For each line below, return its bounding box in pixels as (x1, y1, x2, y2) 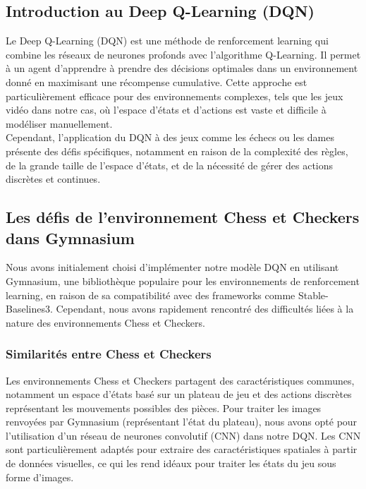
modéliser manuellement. (6, 116, 113, 131)
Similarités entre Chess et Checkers (6, 345, 212, 363)
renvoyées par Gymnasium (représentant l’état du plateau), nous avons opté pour (6, 414, 358, 429)
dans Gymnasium (6, 227, 135, 248)
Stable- (298, 287, 329, 302)
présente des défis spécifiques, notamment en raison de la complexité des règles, (6, 143, 348, 158)
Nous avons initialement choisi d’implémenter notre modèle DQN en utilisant (6, 260, 339, 274)
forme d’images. (6, 469, 74, 484)
